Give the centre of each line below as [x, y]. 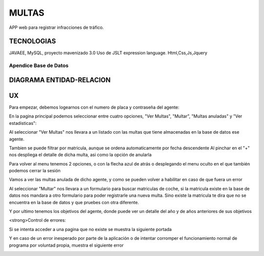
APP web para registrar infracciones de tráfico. [56, 27]
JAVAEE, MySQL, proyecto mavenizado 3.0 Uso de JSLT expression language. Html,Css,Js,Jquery [108, 53]
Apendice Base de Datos [39, 66]
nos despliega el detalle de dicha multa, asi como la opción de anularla [80, 155]
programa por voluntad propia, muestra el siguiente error [66, 245]
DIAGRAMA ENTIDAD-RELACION [60, 80]
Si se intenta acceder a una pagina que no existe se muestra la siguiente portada [90, 229]
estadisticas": [23, 123]
